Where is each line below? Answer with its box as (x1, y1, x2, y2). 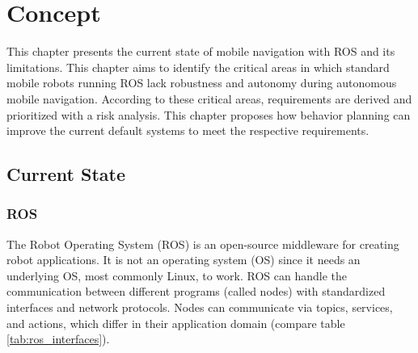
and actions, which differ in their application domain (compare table (6, 314, 345, 331)
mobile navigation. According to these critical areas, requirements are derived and (6, 90, 412, 107)
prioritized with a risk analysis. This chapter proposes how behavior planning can (6, 106, 411, 123)
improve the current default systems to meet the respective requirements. (6, 122, 369, 139)
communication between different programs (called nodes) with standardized (6, 283, 386, 300)
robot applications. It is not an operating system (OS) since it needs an (6, 251, 361, 268)
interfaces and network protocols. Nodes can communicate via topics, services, (6, 299, 393, 316)
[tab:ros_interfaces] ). (6, 330, 110, 347)
